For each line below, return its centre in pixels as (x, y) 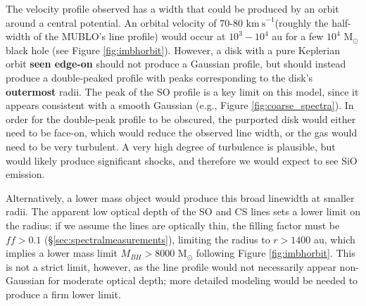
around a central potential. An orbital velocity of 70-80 (124, 22)
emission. (25, 174)
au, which (335, 239)
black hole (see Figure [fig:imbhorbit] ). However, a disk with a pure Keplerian (173, 50)
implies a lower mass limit (62, 253)
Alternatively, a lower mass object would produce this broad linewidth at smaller (180, 197)
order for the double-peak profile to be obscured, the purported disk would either (181, 119)
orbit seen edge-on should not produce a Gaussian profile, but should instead (176, 64)
